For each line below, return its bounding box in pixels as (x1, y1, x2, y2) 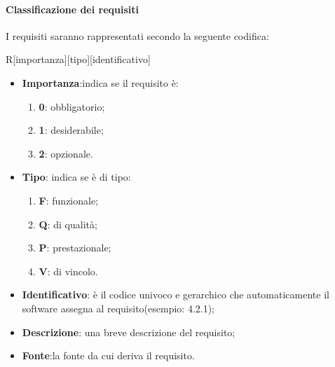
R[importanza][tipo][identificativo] (6, 52, 151, 67)
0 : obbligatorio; (39, 99, 105, 113)
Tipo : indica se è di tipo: (22, 169, 131, 184)
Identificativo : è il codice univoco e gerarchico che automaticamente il (22, 287, 329, 302)
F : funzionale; (39, 193, 99, 207)
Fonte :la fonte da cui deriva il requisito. (22, 348, 195, 363)
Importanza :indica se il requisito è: (22, 75, 179, 90)
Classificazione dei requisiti (6, 1, 139, 16)
